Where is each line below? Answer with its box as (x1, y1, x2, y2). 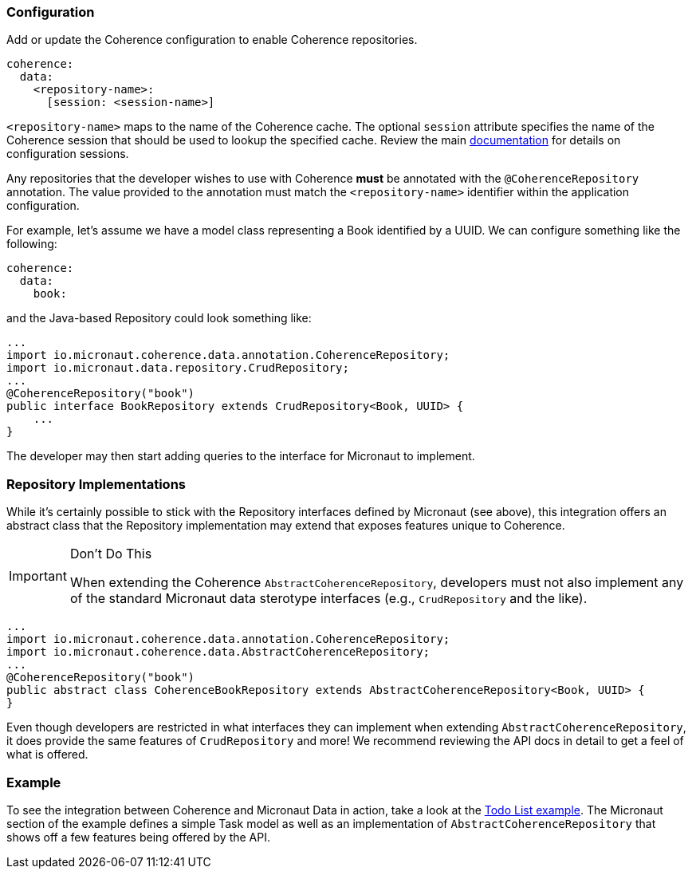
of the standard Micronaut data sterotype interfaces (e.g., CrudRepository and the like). (69, 590, 588, 607)
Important (9, 568, 67, 585)
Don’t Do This (69, 546, 152, 562)
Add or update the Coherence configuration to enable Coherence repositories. (6, 33, 418, 47)
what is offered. (6, 747, 88, 762)
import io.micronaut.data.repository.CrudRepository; (6, 361, 349, 375)
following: (6, 237, 57, 251)
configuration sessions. (6, 147, 129, 161)
